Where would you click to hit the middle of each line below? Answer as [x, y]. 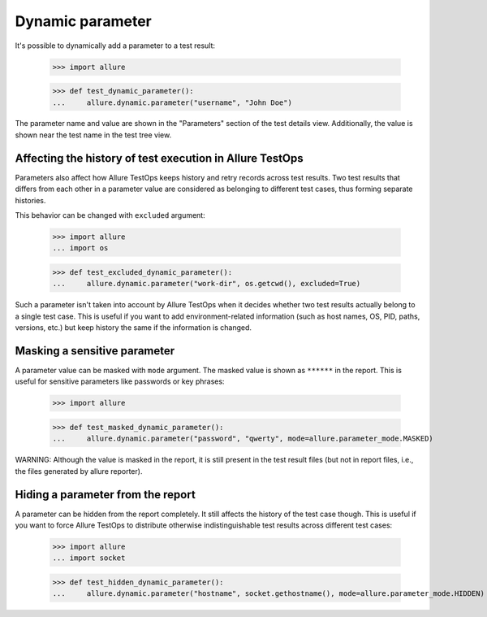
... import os [80, 248]
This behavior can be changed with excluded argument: [110, 215]
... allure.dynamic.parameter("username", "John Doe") [172, 102]
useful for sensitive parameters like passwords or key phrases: [120, 381]
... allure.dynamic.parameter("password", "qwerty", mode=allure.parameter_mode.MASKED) [243, 439]
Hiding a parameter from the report [106, 495]
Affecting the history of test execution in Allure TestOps [159, 158]
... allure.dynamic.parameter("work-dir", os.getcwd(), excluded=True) [207, 284]
